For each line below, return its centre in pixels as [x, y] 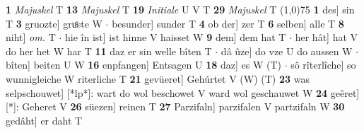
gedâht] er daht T [44, 120]
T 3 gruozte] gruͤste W [54, 23]
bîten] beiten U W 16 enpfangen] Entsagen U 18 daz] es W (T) [143, 65]
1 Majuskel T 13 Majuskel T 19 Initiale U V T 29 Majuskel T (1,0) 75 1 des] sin [180, 9]
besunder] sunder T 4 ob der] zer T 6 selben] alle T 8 [228, 23]
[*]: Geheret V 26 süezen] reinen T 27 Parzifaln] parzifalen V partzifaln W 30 [175, 106]
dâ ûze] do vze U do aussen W [287, 51]
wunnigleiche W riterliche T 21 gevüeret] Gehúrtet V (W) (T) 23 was [158, 78]
